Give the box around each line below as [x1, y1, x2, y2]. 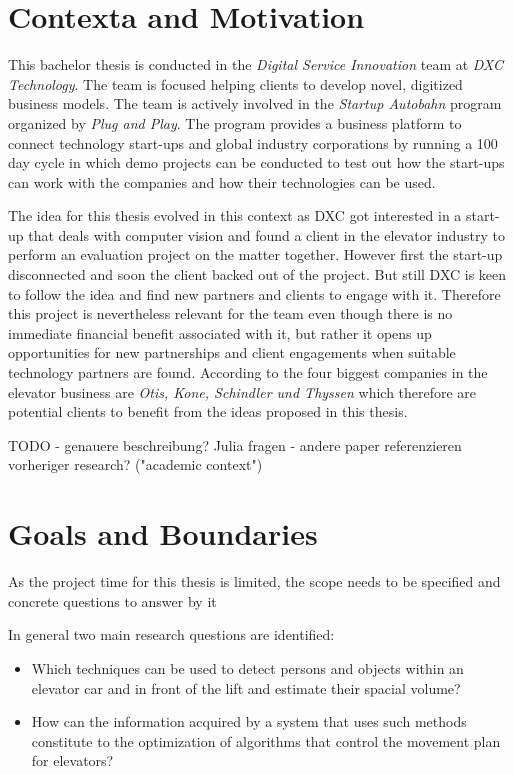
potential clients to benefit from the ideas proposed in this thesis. [8, 401, 408, 422]
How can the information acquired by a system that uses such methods [31, 711, 467, 732]
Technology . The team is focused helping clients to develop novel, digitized [8, 73, 463, 94]
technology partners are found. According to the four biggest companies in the [8, 362, 488, 383]
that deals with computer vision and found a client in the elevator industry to [28, 224, 505, 245]
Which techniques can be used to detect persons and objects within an [31, 657, 464, 678]
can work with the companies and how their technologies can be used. [8, 171, 436, 192]
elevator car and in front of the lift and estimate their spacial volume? [31, 677, 461, 698]
